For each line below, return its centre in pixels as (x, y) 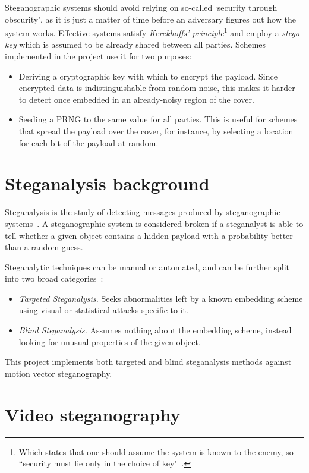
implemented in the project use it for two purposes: (98, 56)
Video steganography (93, 414)
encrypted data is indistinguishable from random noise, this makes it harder (157, 88)
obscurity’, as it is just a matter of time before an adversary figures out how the (150, 19)
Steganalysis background (107, 183)
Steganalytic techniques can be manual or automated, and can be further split (147, 267)
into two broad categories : (54, 278)
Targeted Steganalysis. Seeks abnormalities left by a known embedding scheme (161, 298)
